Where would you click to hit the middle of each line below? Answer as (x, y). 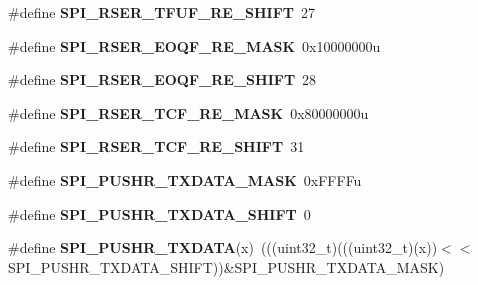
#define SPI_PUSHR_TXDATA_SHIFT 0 (159, 213)
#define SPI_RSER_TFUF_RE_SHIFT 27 (162, 12)
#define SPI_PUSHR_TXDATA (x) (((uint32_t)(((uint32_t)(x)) (223, 247)
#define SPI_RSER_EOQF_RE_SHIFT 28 (162, 79)
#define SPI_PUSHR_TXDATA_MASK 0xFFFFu (185, 179)
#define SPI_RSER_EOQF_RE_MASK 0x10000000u (194, 45)
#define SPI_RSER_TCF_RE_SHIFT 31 (156, 146)
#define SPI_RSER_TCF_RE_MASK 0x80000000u (188, 112)
